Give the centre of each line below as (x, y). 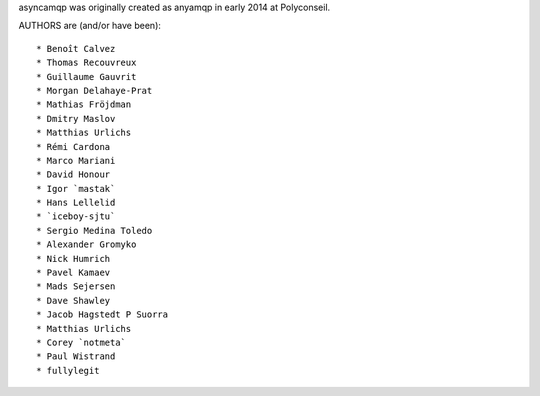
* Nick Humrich (73, 258)
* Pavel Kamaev (73, 273)
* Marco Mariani (76, 160)
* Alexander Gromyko (86, 244)
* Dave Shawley (73, 300)
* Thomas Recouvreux (86, 63)
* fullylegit (68, 370)
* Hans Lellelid (76, 203)
